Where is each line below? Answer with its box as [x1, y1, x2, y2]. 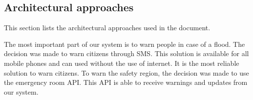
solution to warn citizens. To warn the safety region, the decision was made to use [4, 67, 249, 78]
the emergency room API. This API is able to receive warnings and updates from [4, 77, 248, 87]
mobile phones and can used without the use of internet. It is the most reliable [4, 58, 239, 68]
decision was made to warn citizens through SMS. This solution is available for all [4, 48, 249, 59]
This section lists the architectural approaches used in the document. [4, 22, 211, 33]
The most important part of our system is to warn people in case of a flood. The [4, 39, 245, 49]
